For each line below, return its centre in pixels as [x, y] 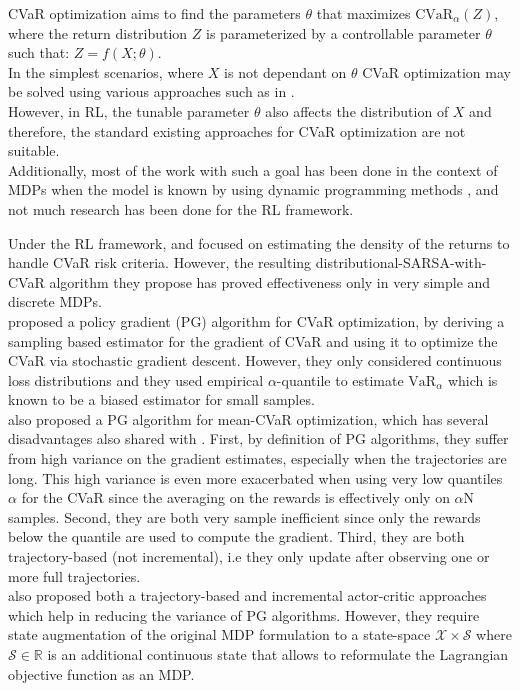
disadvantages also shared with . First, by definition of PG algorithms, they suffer [258, 438]
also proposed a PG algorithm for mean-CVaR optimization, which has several [248, 418]
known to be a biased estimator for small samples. [161, 399]
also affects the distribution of [357, 110]
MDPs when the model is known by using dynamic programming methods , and [253, 189]
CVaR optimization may [436, 71]
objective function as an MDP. [101, 673]
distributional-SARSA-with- [401, 262]
